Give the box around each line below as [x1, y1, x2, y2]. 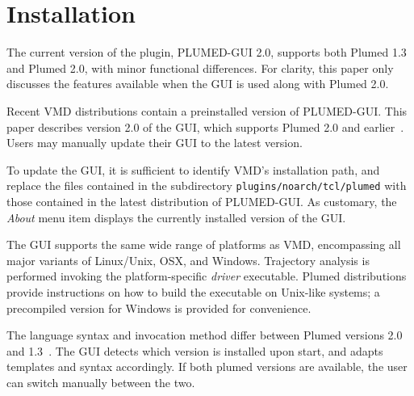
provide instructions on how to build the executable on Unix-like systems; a [6, 283, 380, 300]
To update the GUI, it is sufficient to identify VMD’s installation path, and [6, 161, 380, 178]
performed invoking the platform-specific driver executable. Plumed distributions [6, 268, 407, 284]
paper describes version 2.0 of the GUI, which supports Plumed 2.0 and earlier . [6, 118, 404, 135]
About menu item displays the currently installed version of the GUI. [6, 209, 346, 225]
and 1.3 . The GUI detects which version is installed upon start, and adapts [6, 342, 383, 359]
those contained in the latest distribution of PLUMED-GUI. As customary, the [6, 192, 397, 209]
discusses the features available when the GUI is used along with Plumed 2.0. [6, 75, 389, 92]
